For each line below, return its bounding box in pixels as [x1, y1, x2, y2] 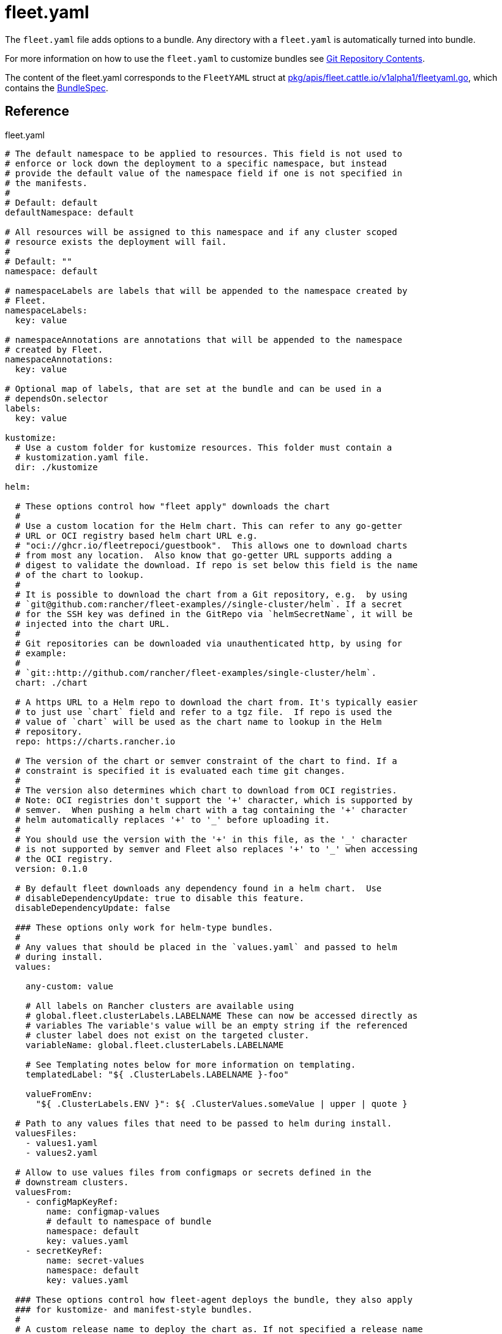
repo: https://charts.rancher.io [15, 736, 176, 746]
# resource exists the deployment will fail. [5, 236, 227, 247]
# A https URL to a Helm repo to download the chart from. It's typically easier [15, 697, 418, 707]
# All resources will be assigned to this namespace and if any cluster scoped [5, 227, 397, 237]
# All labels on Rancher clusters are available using [25, 1000, 294, 1011]
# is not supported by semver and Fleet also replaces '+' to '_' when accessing [15, 844, 418, 854]
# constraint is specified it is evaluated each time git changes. [15, 765, 346, 776]
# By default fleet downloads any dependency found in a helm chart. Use [15, 883, 382, 893]
